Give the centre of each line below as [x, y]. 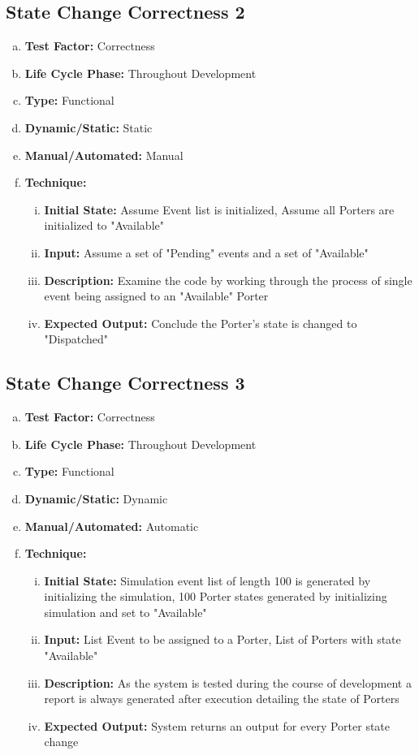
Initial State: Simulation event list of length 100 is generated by [207, 580]
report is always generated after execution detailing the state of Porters [222, 699]
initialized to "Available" [104, 225]
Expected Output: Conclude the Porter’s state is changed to [201, 323]
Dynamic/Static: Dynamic [96, 498]
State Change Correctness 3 [125, 383]
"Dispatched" [76, 339]
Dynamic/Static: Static [89, 127]
